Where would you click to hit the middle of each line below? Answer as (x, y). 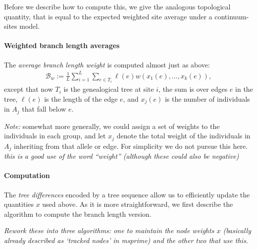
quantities (19, 204)
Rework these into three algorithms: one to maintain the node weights (109, 230)
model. (30, 26)
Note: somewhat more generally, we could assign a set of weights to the (112, 126)
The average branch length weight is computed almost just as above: (107, 64)
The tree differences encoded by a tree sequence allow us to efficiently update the (127, 194)
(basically (237, 230)
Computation (27, 175)
